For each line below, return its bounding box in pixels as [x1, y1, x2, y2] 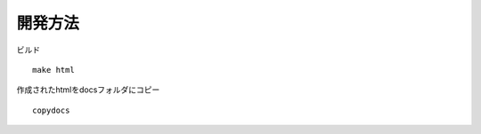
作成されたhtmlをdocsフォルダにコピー [16, 84, 160, 95]
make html [32, 65, 75, 75]
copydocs [32, 105, 70, 115]
